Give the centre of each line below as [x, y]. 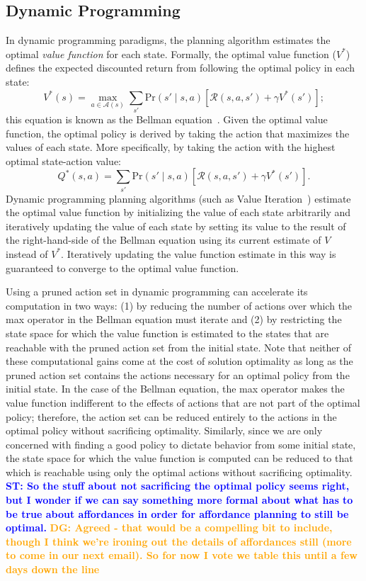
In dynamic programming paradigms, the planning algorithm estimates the [168, 40]
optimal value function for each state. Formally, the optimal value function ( [171, 53]
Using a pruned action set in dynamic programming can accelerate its [157, 292]
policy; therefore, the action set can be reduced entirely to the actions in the [171, 416]
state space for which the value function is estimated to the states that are [167, 333]
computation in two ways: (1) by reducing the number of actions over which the [179, 305]
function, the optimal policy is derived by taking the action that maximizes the [178, 133]
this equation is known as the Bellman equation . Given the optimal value [167, 119]
